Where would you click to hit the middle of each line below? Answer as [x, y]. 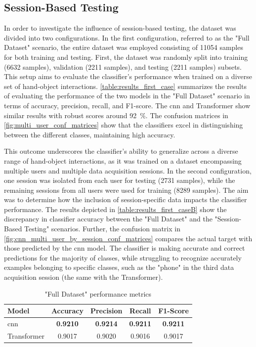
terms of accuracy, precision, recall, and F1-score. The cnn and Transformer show [127, 105]
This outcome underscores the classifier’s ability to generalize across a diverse [121, 151]
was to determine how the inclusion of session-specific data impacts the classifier [126, 199]
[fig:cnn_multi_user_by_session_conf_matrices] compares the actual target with [128, 238]
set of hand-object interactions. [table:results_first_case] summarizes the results [125, 86]
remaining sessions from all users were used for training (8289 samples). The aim [126, 190]
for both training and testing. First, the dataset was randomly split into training [126, 57]
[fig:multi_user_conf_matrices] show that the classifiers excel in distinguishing [124, 125]
